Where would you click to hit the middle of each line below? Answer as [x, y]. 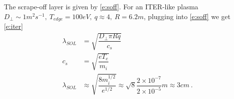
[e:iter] [13, 26]
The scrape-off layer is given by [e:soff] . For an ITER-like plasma [101, 6]
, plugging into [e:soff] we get [187, 16]
